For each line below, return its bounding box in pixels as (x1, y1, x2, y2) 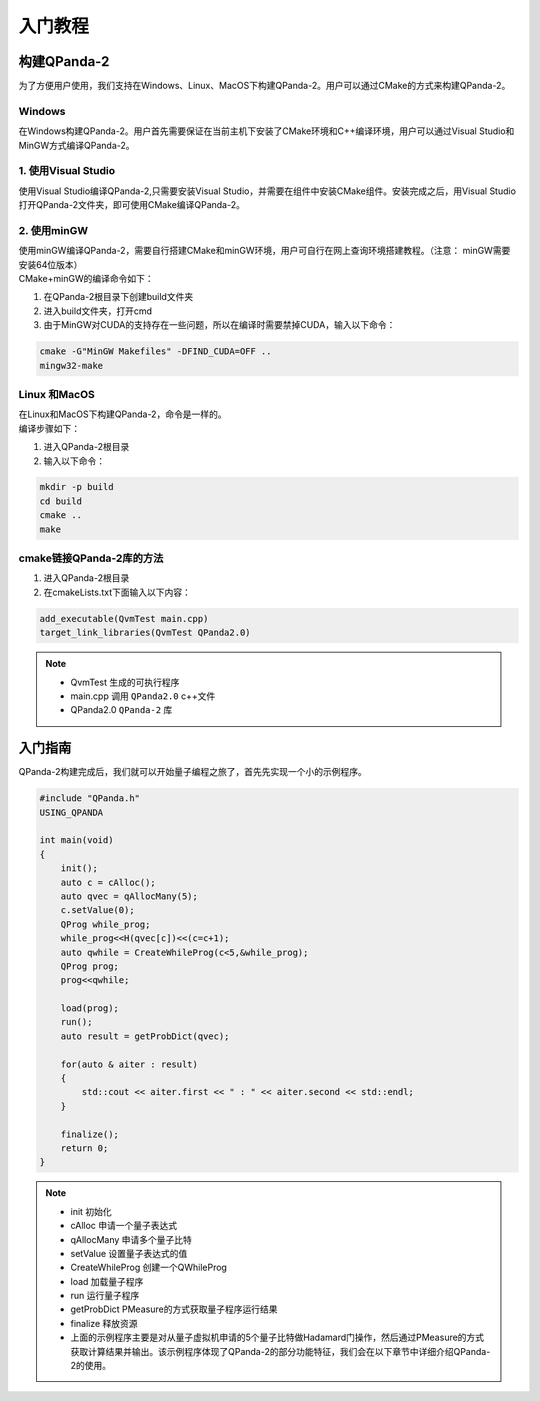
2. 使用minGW (18, 223, 89, 237)
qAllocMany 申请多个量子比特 (70, 1233, 192, 1245)
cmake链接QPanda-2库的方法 (18, 551, 164, 565)
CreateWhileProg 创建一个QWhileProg (70, 1261, 227, 1274)
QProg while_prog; (60, 918, 151, 930)
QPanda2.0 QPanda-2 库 (70, 704, 173, 716)
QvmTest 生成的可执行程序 (70, 676, 180, 688)
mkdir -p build (39, 481, 114, 493)
